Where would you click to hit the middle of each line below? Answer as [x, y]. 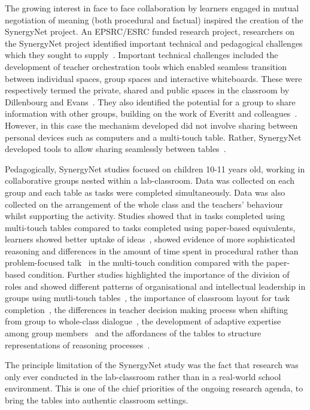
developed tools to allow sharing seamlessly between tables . [116, 149]
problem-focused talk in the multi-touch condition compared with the [134, 262]
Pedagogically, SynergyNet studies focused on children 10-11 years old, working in [155, 168]
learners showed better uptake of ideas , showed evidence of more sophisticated [150, 239]
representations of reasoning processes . [77, 344]
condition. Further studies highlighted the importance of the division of [159, 274]
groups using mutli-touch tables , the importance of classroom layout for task [147, 298]
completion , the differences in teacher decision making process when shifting [146, 309]
